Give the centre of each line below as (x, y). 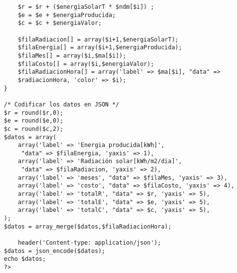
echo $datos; (25, 259)
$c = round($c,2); (34, 129)
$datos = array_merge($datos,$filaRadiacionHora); (88, 226)
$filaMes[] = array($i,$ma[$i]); (72, 55)
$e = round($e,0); (34, 121)
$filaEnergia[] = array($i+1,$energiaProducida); (100, 48)
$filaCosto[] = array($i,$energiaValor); (86, 64)
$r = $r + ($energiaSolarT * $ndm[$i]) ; (86, 7)
